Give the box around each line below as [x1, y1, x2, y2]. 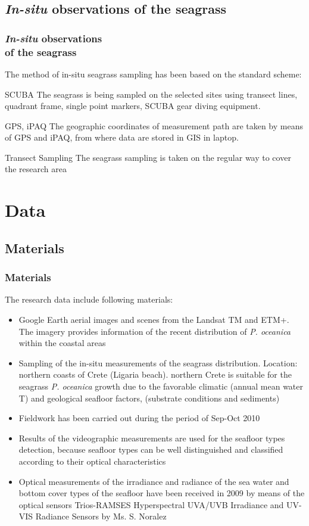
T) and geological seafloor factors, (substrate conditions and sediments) [18, 391, 280, 404]
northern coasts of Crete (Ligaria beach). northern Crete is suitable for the [18, 368, 292, 381]
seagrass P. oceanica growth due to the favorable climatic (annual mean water [18, 380, 304, 393]
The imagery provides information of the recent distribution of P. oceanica [18, 325, 291, 337]
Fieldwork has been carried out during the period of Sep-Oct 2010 [18, 412, 260, 424]
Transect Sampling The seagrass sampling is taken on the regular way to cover [5, 151, 291, 163]
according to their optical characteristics [18, 455, 166, 467]
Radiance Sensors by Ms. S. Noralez [35, 510, 167, 522]
